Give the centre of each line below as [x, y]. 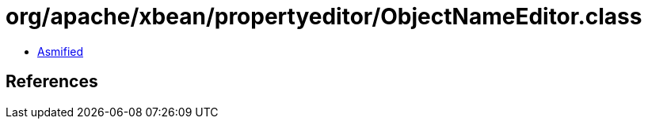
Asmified [61, 51]
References [52, 82]
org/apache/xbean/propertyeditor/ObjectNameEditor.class [324, 17]
